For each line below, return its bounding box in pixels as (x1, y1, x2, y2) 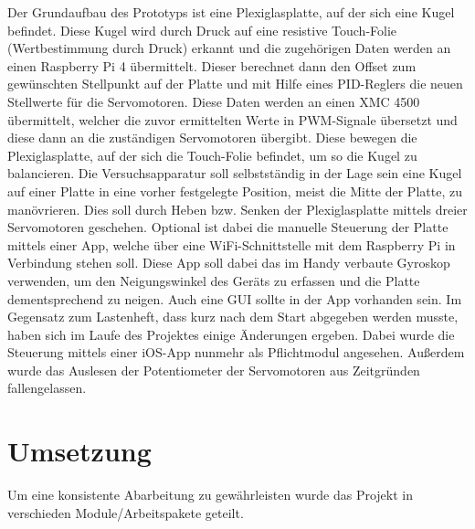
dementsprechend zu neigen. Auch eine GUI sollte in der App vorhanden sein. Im (7, 289, 462, 308)
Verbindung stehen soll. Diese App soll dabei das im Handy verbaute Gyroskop (7, 253, 450, 272)
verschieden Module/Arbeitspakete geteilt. (7, 503, 244, 522)
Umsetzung (7, 432, 152, 470)
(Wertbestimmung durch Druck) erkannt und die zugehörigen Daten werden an (7, 38, 451, 58)
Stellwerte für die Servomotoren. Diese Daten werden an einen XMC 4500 (7, 91, 420, 111)
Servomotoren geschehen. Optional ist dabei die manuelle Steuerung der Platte (7, 217, 449, 237)
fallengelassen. (7, 378, 87, 397)
